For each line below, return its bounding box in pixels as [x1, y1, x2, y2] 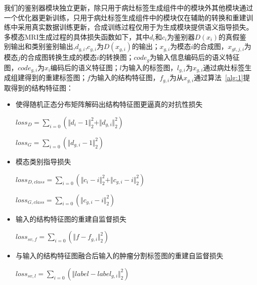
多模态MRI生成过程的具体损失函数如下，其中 [4, 31, 150, 42]
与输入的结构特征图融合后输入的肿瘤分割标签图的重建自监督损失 [15, 250, 223, 261]
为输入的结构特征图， [90, 72, 160, 83]
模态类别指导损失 [15, 156, 71, 166]
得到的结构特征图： [10, 82, 73, 93]
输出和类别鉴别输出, [10, 41, 75, 51]
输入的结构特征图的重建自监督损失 [15, 213, 127, 224]
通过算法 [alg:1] [194, 72, 243, 83]
